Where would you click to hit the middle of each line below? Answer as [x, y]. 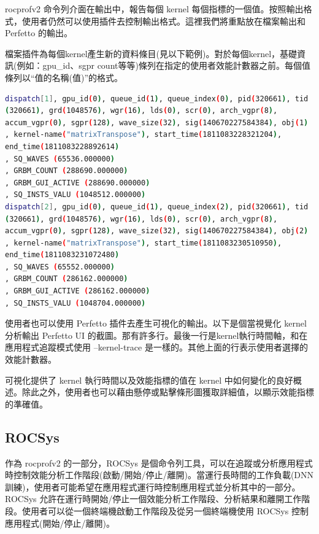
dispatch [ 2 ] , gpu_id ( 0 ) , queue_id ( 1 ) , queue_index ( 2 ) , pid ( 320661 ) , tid [157, 207]
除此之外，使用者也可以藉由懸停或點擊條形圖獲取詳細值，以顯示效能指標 [168, 392]
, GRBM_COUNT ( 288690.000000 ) [67, 171]
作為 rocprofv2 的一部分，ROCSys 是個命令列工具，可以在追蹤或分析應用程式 [159, 462]
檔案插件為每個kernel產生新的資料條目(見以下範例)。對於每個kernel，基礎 [151, 53]
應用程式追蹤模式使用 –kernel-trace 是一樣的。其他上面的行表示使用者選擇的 [156, 347]
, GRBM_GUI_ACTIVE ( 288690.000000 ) [78, 183]
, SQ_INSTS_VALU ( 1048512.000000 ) [75, 195]
